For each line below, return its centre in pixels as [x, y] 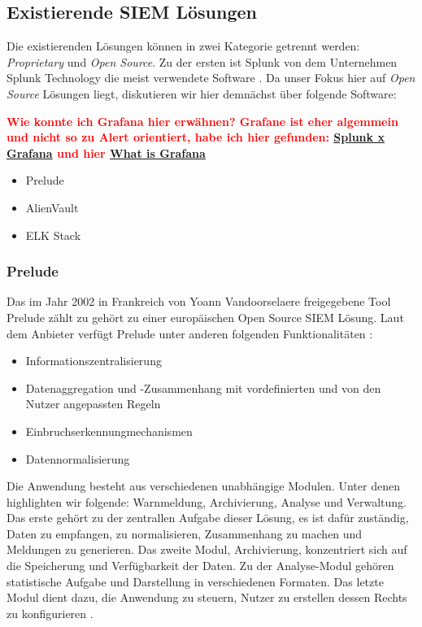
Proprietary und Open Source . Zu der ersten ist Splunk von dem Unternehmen [202, 61]
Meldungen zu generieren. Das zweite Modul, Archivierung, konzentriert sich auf [207, 549]
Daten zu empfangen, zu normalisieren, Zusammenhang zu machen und [185, 533]
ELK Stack [53, 235]
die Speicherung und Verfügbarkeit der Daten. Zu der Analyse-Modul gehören [200, 566]
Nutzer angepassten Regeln [93, 404]
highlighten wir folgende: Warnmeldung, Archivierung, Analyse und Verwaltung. [207, 501]
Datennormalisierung [78, 458]
